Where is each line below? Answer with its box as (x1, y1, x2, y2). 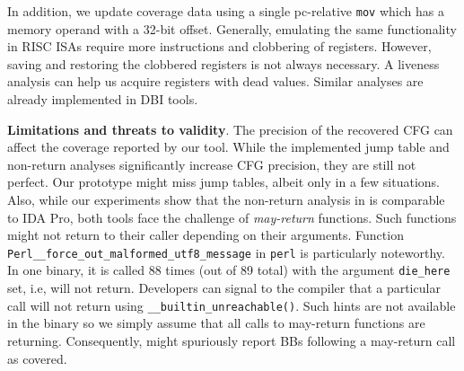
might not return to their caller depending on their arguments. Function (7, 225, 404, 244)
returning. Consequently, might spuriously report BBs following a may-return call (7, 331, 456, 349)
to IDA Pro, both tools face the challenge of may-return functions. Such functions (7, 208, 457, 226)
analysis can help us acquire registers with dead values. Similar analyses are (7, 72, 424, 91)
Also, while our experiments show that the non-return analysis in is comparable (7, 190, 445, 208)
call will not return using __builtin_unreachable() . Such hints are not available (7, 296, 456, 314)
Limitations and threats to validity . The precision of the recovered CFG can (7, 119, 453, 138)
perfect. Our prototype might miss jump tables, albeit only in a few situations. (7, 172, 440, 191)
